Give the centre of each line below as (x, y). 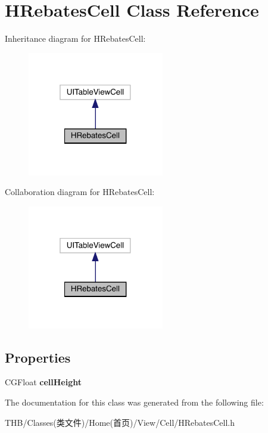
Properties (38, 357)
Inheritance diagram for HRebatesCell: (75, 38)
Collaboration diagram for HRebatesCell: (80, 192)
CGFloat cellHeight (43, 382)
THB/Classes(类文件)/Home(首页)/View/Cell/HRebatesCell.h (120, 422)
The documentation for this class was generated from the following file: (134, 402)
